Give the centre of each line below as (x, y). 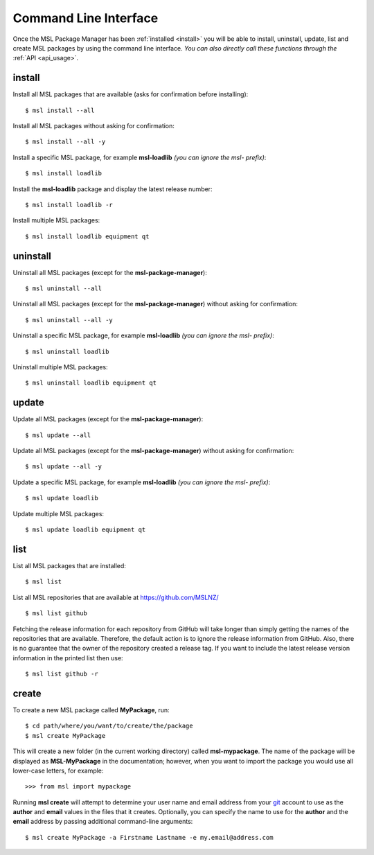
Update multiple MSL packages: (58, 513)
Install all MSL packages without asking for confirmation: (93, 126)
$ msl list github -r (62, 674)
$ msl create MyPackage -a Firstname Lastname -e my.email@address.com (149, 837)
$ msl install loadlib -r (69, 205)
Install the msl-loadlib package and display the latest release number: (113, 189)
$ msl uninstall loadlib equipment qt (91, 383)
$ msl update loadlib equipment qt (86, 530)
